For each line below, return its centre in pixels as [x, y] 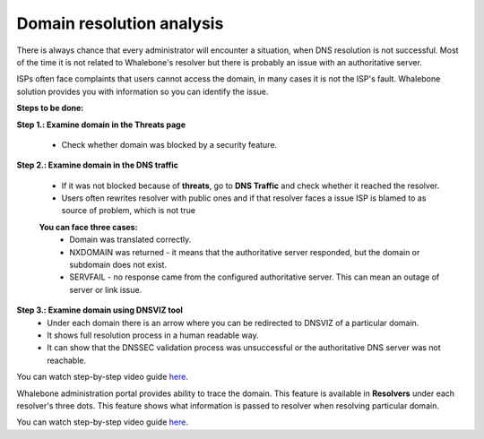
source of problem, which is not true [129, 211]
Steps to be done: [50, 108]
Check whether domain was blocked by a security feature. [169, 144]
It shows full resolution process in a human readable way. [153, 335]
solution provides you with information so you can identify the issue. [143, 91]
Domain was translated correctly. [130, 240]
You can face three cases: [88, 227]
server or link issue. [106, 289]
